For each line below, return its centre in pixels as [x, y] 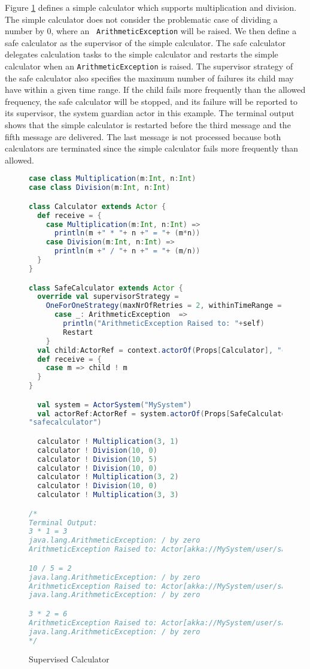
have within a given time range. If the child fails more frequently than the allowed [155, 90]
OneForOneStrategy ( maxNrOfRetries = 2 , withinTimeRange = [164, 306]
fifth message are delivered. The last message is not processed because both [143, 136]
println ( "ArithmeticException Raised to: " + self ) [164, 323]
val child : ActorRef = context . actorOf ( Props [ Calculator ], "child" [172, 350]
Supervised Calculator [69, 659]
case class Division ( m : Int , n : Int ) [100, 188]
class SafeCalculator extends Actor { [106, 288]
